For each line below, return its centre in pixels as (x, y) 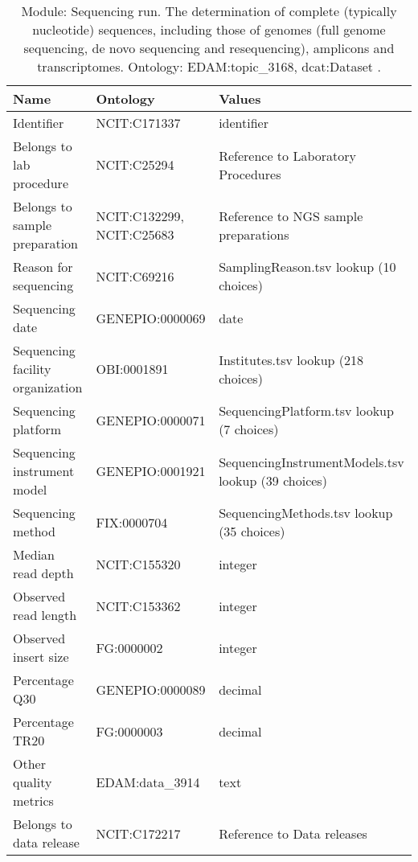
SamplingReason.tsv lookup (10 (307, 267)
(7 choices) (249, 429)
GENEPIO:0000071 (151, 420)
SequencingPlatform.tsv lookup (306, 410)
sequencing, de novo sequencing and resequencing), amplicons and (209, 48)
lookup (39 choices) (273, 480)
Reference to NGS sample (291, 215)
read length (45, 615)
